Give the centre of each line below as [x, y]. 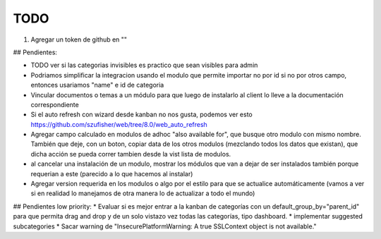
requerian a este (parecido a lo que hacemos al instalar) [112, 173]
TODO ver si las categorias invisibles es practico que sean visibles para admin [144, 65]
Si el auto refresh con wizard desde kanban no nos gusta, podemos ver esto [142, 115]
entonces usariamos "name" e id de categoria [97, 85]
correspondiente [55, 104]
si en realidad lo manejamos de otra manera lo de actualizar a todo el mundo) [143, 193]
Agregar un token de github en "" [79, 39]
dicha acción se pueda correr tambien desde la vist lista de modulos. [131, 154]
